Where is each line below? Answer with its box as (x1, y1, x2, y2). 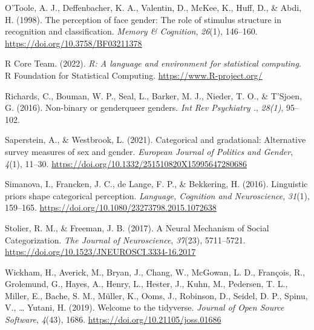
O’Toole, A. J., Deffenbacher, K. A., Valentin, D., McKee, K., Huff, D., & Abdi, (5, 1, 302, 13)
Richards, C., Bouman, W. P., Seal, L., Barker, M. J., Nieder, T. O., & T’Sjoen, (5, 89, 303, 102)
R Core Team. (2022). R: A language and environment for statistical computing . (5, 57, 301, 70)
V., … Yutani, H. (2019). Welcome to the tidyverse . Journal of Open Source (5, 301, 284, 314)
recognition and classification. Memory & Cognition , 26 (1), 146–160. (5, 25, 258, 38)
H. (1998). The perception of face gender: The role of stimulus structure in (5, 13, 281, 25)
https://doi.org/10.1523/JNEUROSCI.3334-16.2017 (5, 245, 196, 258)
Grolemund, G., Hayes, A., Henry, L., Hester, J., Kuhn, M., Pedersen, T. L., (5, 277, 288, 290)
